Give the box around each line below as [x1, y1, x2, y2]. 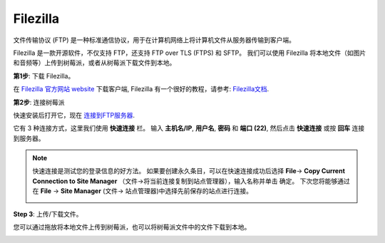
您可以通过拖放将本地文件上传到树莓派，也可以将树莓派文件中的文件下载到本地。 [13, 223, 251, 232]
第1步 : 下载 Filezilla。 [13, 71, 75, 80]
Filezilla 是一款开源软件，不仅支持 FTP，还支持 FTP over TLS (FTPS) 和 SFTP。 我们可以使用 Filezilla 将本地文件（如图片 [13, 48, 366, 57]
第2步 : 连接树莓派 [13, 98, 65, 106]
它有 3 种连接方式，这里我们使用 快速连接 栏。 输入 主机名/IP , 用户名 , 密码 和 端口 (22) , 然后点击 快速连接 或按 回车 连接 [13, 124, 365, 133]
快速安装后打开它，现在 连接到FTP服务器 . [13, 110, 135, 119]
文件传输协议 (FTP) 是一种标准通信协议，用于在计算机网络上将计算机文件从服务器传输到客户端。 [13, 36, 296, 44]
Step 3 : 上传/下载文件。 [13, 210, 83, 218]
